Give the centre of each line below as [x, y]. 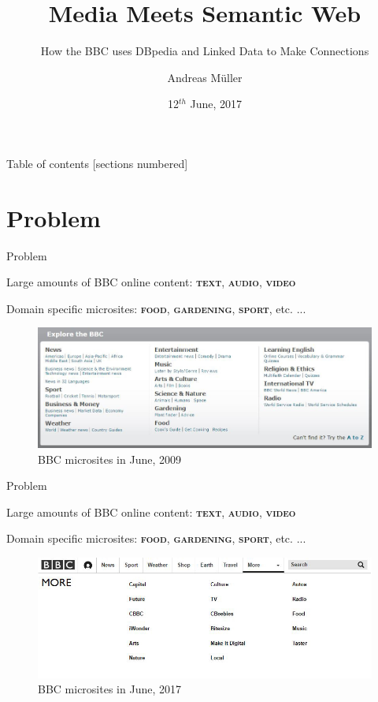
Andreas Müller [205, 77]
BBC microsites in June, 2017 [109, 689]
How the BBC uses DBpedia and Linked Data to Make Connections [205, 51]
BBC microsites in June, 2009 [109, 459]
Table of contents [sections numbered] [97, 163]
